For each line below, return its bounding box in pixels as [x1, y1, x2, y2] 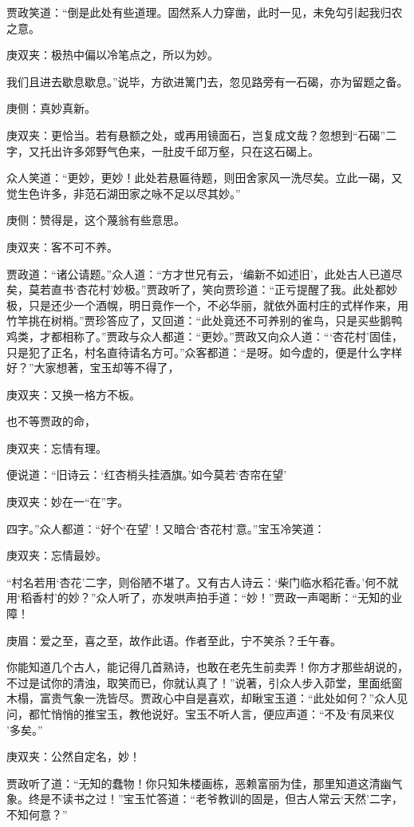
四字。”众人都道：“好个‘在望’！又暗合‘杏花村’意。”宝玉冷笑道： [6, 520, 325, 536]
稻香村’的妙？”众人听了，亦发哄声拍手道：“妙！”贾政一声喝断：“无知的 [20, 589, 392, 606]
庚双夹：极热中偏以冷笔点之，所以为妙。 [6, 46, 219, 63]
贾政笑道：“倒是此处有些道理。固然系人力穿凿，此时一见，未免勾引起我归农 [6, 4, 403, 20]
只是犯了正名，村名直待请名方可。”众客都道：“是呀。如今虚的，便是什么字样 [6, 343, 403, 360]
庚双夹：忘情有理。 [6, 439, 107, 456]
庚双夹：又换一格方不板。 [6, 386, 140, 402]
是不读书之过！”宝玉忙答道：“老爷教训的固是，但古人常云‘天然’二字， [39, 790, 403, 807]
